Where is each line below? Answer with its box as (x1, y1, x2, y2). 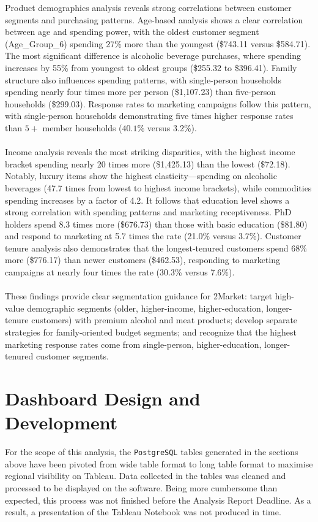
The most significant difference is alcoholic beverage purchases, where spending (5, 49, 301, 62)
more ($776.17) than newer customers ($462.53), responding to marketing (5, 253, 280, 266)
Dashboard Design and (5, 386, 201, 410)
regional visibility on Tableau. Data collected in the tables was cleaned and (5, 469, 286, 482)
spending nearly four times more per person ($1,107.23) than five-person (5, 85, 276, 98)
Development (5, 410, 118, 435)
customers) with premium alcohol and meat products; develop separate (31, 313, 298, 326)
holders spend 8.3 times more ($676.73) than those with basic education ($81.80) (5, 217, 308, 230)
